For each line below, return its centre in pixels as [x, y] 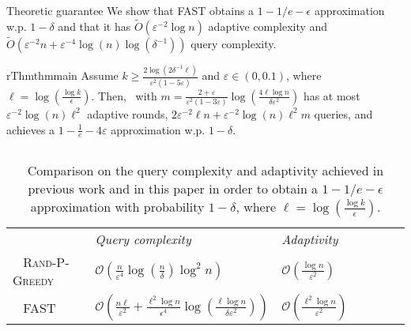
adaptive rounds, [128, 113]
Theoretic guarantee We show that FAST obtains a [130, 10]
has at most [332, 95]
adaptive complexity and [268, 26]
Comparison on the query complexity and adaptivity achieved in [205, 171]
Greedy [33, 280]
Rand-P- [46, 262]
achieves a [31, 129]
